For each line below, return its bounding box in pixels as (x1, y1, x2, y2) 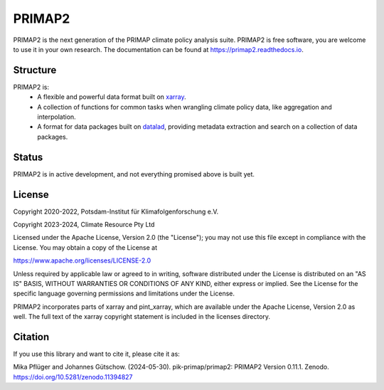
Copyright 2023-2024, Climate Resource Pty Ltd (13, 221, 155, 228)
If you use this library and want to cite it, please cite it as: (13, 349, 181, 359)
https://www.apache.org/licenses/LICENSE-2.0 (13, 256, 151, 265)
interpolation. (37, 112, 76, 121)
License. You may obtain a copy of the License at (13, 243, 158, 252)
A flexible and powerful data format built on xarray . (37, 93, 186, 101)
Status (13, 151, 43, 163)
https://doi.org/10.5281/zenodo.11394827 (13, 372, 133, 381)
